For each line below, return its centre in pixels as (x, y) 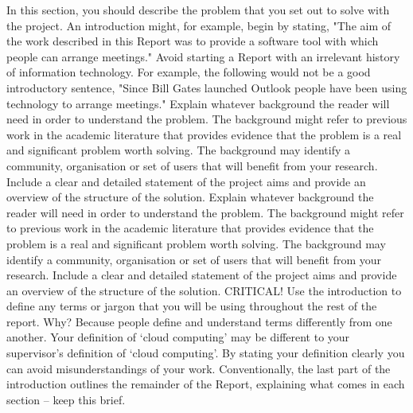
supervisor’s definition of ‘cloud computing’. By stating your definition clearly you (206, 353)
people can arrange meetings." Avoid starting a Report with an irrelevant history (203, 56)
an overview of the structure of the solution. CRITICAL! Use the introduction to (204, 290)
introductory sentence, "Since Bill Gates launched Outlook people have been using (207, 87)
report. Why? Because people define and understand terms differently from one (199, 321)
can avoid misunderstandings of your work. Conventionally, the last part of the (199, 368)
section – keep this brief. (66, 399)
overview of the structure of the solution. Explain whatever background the (190, 197)
